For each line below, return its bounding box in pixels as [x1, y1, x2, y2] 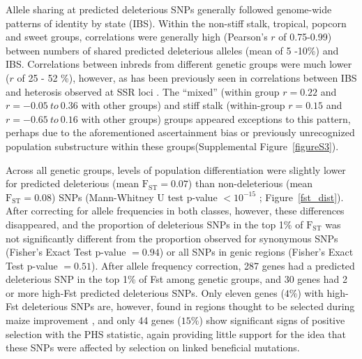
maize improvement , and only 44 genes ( [6, 313, 181, 328]
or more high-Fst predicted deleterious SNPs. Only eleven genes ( [6, 285, 285, 300]
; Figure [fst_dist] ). [259, 189, 344, 204]
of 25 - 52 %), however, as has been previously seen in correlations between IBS [17, 70, 357, 85]
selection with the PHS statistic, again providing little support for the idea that [6, 326, 346, 341]
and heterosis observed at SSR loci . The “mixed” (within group [6, 84, 280, 98]
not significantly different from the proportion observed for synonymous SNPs [6, 230, 338, 245]
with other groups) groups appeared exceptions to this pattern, [81, 111, 351, 126]
